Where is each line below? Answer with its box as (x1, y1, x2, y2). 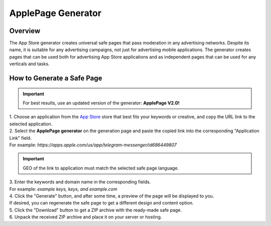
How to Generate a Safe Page (9, 74, 102, 83)
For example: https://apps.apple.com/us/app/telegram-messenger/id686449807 (9, 142, 177, 148)
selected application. (9, 121, 53, 127)
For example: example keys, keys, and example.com (9, 186, 117, 192)
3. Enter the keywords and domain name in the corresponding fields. (9, 179, 151, 185)
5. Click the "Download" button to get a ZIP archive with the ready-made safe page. (9, 207, 182, 213)
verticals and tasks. (9, 61, 50, 67)
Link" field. (9, 135, 32, 141)
